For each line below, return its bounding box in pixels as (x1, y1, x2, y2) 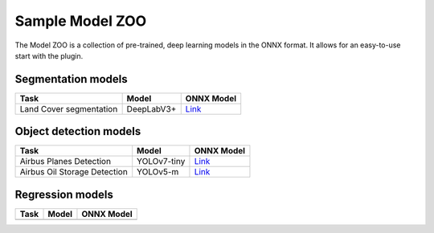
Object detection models (14, 125, 141, 138)
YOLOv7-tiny (137, 156, 186, 167)
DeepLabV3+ (126, 103, 177, 114)
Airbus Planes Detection (19, 156, 112, 167)
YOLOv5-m (137, 166, 179, 178)
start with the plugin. (14, 51, 84, 60)
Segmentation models (14, 72, 128, 86)
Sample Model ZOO (14, 12, 147, 30)
